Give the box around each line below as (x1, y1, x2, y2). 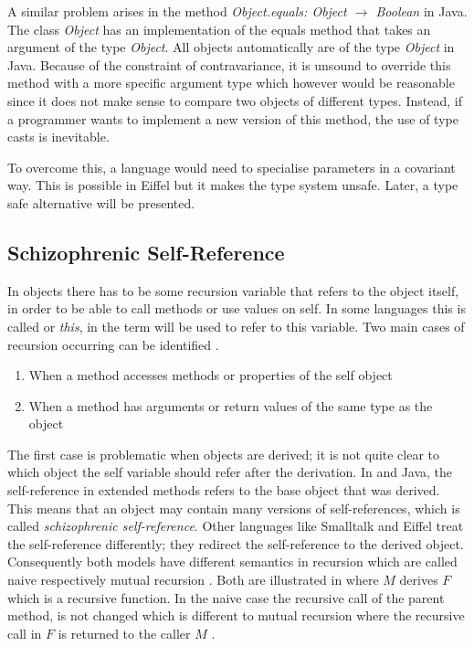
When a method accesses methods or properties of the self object (28, 365, 393, 385)
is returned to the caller (58, 623, 191, 642)
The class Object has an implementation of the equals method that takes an (7, 19, 431, 38)
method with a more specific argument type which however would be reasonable (7, 73, 455, 92)
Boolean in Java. (375, 2, 468, 20)
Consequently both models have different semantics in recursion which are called (7, 552, 458, 571)
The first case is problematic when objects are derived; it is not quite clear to (7, 444, 440, 463)
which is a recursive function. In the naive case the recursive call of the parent (7, 588, 445, 607)
